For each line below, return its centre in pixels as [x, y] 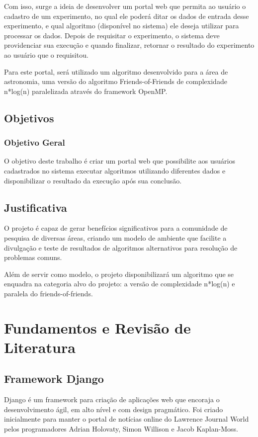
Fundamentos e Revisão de [97, 327]
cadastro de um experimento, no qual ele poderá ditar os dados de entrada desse [127, 16]
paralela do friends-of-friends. [48, 293]
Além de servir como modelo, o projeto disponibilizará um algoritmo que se [119, 274]
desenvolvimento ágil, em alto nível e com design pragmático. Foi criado [114, 409]
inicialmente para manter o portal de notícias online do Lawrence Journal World [127, 419]
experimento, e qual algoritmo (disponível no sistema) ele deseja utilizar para [122, 26]
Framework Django [54, 379]
